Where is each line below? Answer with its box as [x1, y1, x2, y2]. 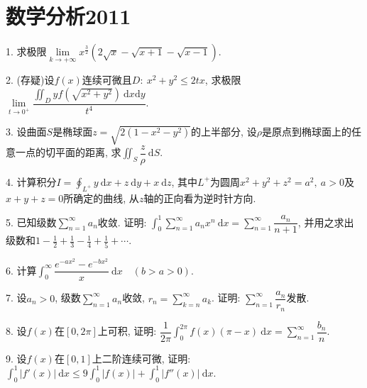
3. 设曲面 [6, 123, 47, 138]
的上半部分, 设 [191, 123, 257, 138]
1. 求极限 [6, 44, 47, 59]
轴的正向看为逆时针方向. [143, 190, 256, 205]
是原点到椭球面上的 [261, 123, 351, 138]
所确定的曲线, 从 [63, 190, 139, 205]
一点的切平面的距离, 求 [15, 145, 121, 160]
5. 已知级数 [6, 214, 57, 229]
